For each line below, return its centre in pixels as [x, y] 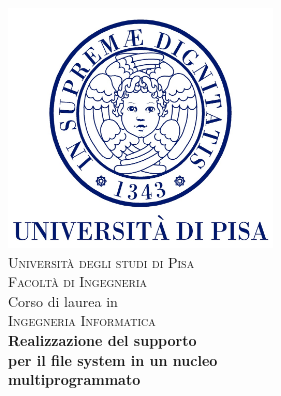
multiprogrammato [74, 379]
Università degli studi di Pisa [101, 261]
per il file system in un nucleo [113, 359]
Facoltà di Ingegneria [78, 281]
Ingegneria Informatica [82, 320]
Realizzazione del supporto [102, 339]
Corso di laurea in [63, 300]
